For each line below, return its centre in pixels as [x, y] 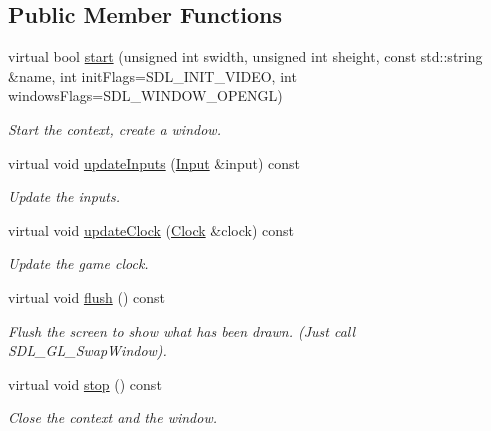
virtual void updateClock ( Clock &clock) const [151, 229]
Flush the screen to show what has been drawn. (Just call [182, 330]
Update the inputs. [64, 196]
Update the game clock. [78, 263]
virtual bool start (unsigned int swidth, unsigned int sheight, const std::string [245, 56]
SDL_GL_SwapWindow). [87, 350]
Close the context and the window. [112, 417]
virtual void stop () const [85, 383]
